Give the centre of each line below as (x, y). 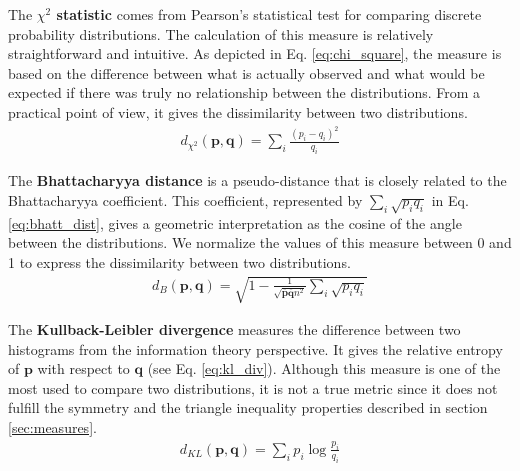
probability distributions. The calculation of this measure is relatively (221, 33)
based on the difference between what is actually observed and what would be (246, 72)
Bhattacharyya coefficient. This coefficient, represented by (185, 199)
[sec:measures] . (52, 426)
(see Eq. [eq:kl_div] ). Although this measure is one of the (324, 368)
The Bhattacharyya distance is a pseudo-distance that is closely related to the (257, 180)
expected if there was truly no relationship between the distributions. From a (244, 92)
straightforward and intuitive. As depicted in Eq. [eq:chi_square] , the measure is (255, 53)
